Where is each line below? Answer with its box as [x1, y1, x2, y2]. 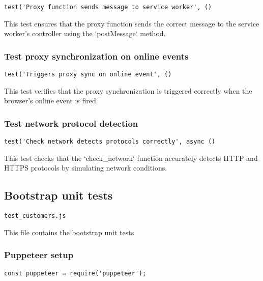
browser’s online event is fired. [4, 95, 98, 106]
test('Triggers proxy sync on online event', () [4, 71, 172, 78]
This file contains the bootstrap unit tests [4, 227, 134, 237]
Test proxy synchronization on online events [4, 49, 189, 62]
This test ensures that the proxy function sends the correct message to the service [4, 18, 259, 29]
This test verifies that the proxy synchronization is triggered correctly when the [4, 85, 252, 96]
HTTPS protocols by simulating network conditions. [4, 162, 167, 173]
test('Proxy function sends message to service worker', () [4, 4, 212, 11]
